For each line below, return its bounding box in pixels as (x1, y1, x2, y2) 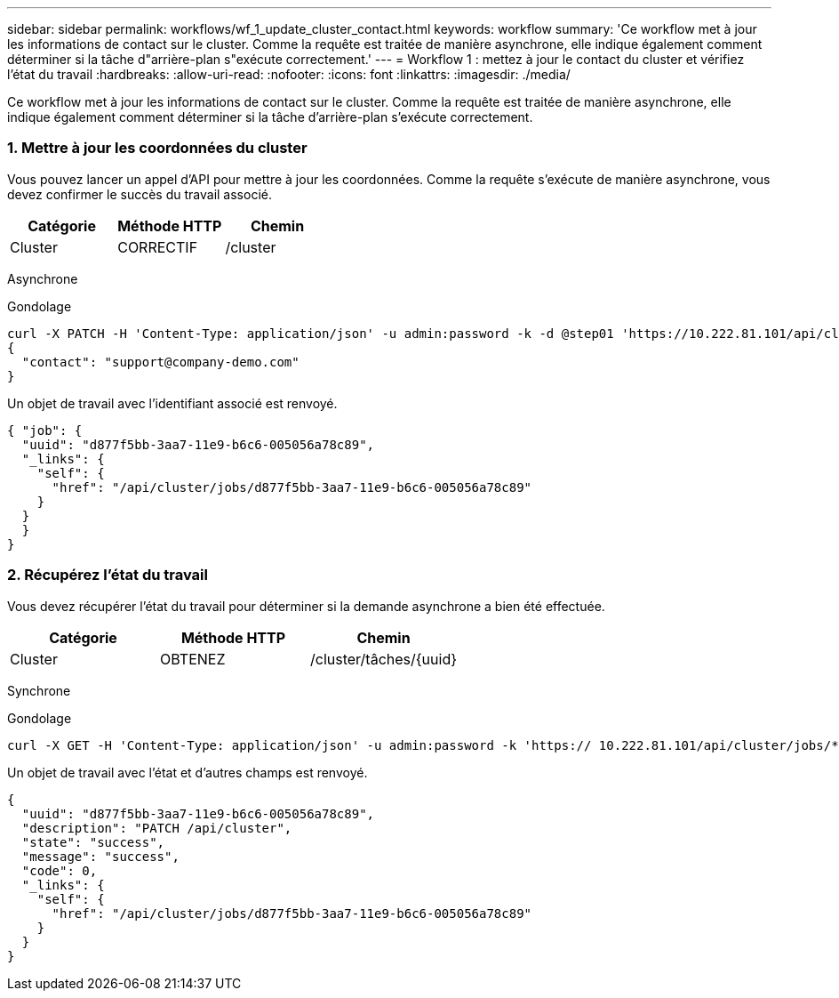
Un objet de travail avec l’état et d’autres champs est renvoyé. (7, 764, 368, 780)
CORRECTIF (117, 237, 198, 256)
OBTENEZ (160, 649, 226, 668)
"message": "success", (21, 849, 180, 864)
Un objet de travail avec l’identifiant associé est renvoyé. (7, 395, 338, 411)
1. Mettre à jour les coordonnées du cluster (7, 139, 308, 157)
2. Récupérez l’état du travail (7, 566, 208, 584)
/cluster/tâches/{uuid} (310, 649, 458, 668)
